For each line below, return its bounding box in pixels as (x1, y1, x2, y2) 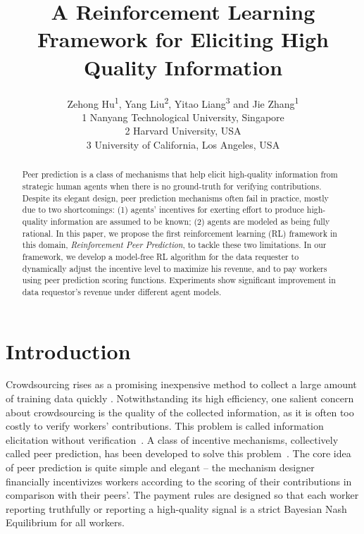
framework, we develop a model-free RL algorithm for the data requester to (22, 250, 299, 262)
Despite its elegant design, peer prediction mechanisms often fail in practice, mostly (22, 192, 329, 204)
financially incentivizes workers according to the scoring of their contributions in (6, 473, 352, 488)
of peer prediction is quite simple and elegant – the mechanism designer (6, 460, 315, 475)
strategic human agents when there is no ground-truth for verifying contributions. (22, 180, 322, 192)
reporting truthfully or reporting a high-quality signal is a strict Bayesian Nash (6, 501, 347, 516)
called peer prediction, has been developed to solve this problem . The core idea (6, 446, 351, 461)
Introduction (6, 336, 131, 365)
